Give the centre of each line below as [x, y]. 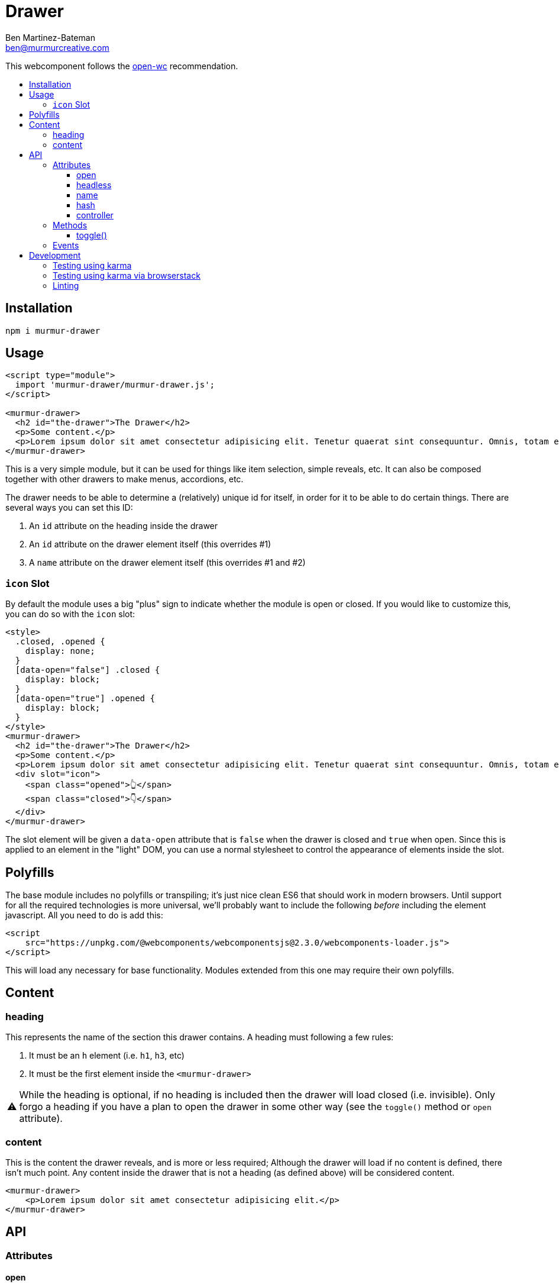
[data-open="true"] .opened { [85, 699]
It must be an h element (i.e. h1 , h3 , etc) [107, 1056]
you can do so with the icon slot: [70, 614]
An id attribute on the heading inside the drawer [124, 526]
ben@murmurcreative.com [57, 47]
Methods [70, 225]
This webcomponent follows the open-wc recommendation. [122, 66]
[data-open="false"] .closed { [88, 670]
